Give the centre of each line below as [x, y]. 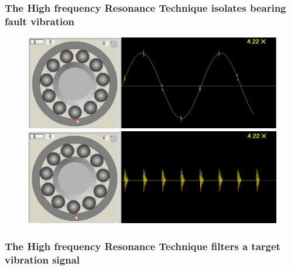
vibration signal [42, 259]
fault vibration [40, 21]
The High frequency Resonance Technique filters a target [143, 246]
